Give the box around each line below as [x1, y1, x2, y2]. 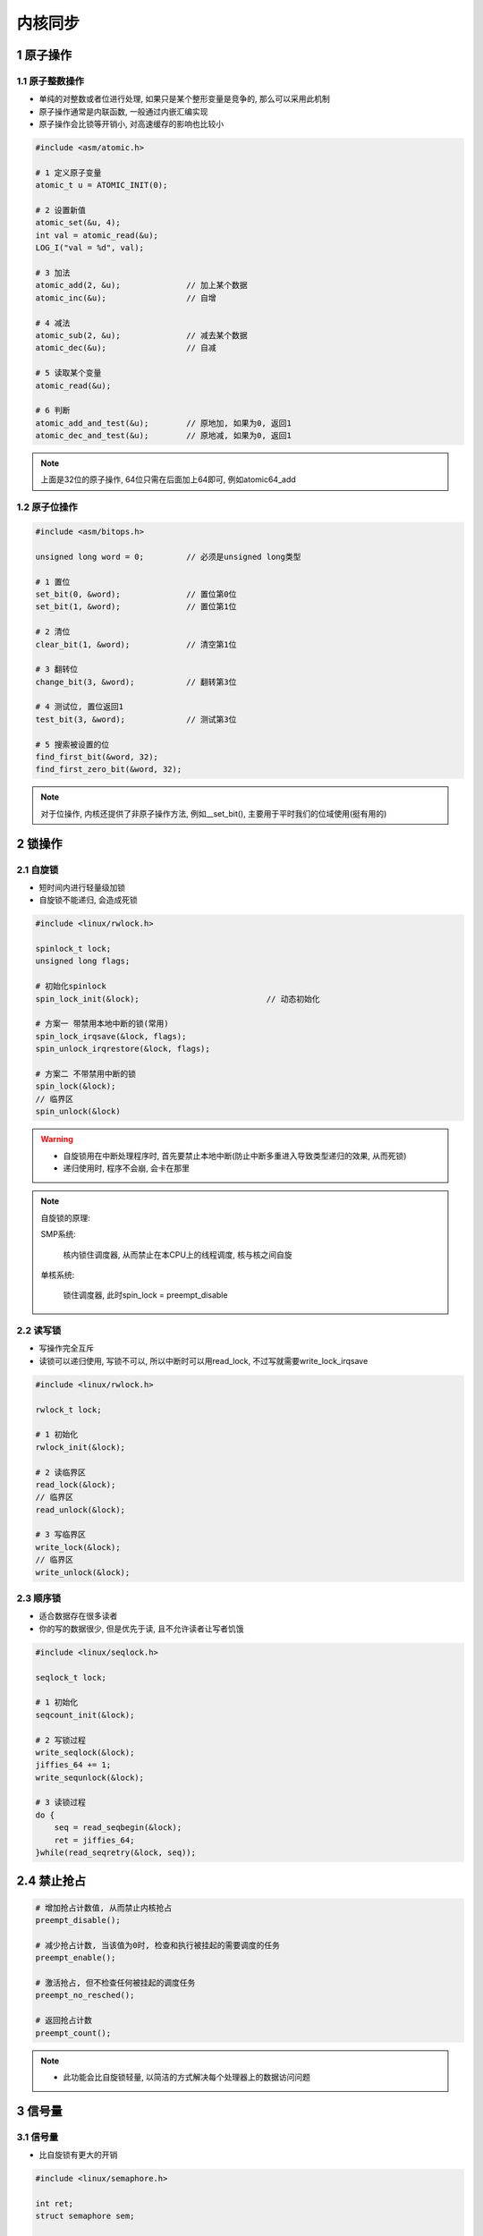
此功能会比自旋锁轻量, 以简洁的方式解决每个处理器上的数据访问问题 [63, 2071, 310, 2082]
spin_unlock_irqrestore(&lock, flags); [35, 1044, 210, 1054]
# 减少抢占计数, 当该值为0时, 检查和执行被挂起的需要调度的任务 [35, 1940, 281, 1950]
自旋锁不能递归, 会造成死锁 [38, 894, 138, 905]
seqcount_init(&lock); [35, 1709, 135, 1720]
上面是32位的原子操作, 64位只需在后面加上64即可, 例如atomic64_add [40, 474, 297, 485]
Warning [40, 1134, 73, 1145]
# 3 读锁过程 [35, 1798, 87, 1808]
